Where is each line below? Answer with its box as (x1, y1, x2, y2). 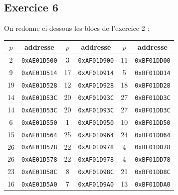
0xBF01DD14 (135, 70, 171, 77)
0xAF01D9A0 (78, 181, 114, 189)
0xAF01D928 (78, 82, 114, 89)
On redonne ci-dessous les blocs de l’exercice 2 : (4, 23, 150, 33)
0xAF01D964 (78, 131, 114, 139)
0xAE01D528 (21, 82, 57, 89)
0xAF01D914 (78, 70, 114, 77)
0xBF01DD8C (135, 169, 171, 176)
